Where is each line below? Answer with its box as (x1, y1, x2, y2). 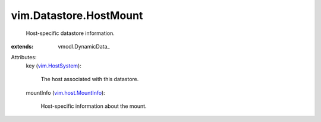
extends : (11, 43, 34, 50)
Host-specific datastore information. (26, 30, 115, 37)
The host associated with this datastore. (40, 76, 139, 83)
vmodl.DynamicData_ (58, 43, 110, 50)
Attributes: (11, 54, 37, 61)
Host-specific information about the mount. (40, 102, 147, 110)
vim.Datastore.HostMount (11, 9, 143, 22)
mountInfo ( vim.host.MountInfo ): (26, 89, 105, 96)
